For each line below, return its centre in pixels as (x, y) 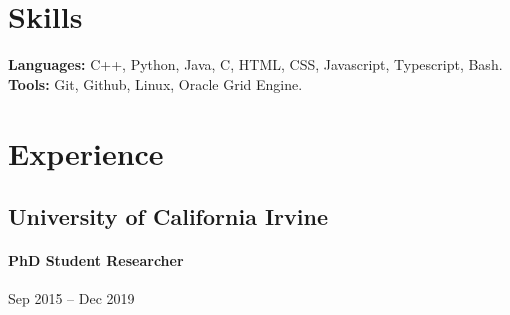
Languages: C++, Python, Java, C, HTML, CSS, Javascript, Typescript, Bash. (255, 64)
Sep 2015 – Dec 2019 (71, 298)
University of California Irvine (168, 216)
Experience (86, 152)
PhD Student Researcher (96, 260)
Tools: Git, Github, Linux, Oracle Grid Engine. (155, 83)
